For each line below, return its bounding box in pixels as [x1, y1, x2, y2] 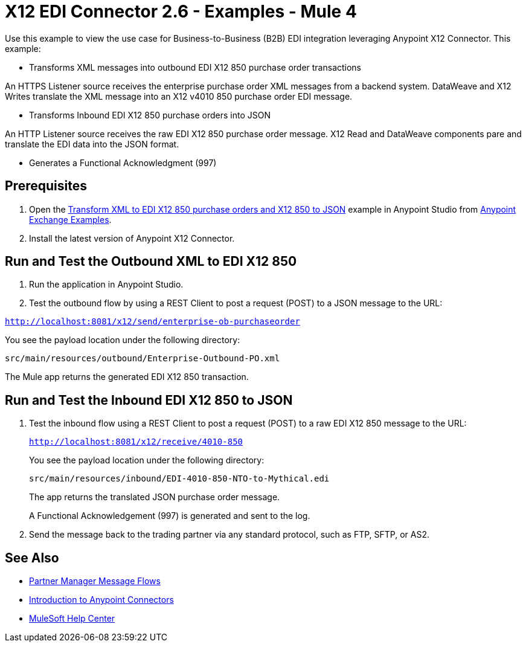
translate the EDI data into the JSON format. [5, 138, 179, 149]
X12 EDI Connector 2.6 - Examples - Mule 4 [5, 1, 357, 22]
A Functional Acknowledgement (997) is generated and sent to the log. [29, 510, 310, 521]
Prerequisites [5, 178, 87, 194]
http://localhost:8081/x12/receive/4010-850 [29, 437, 243, 447]
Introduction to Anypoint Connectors [29, 594, 174, 605]
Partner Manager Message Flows [29, 576, 161, 587]
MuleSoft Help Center [29, 613, 115, 624]
